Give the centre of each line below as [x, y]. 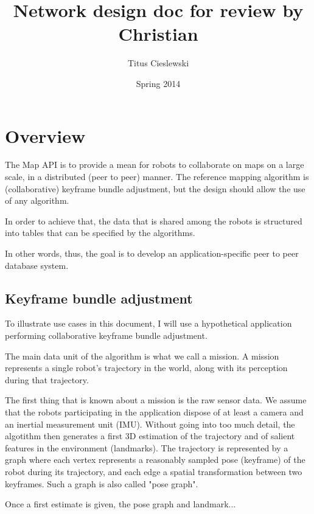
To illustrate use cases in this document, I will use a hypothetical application [148, 323]
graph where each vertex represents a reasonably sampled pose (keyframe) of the [155, 460]
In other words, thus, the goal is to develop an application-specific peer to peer [152, 253]
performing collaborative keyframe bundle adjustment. [106, 335]
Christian [158, 34]
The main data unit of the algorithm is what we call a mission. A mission [142, 356]
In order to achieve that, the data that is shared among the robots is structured [154, 221]
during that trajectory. [47, 379]
